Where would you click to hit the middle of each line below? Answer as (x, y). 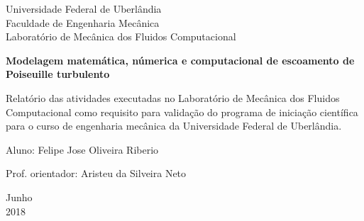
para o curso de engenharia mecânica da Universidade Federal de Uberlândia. (174, 126)
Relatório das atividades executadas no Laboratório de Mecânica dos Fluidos (173, 97)
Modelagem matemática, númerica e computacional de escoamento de (180, 60)
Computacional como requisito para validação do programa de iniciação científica (182, 112)
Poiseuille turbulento (58, 74)
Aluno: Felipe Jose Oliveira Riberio (82, 149)
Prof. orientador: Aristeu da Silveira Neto (96, 173)
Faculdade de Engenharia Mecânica (83, 22)
